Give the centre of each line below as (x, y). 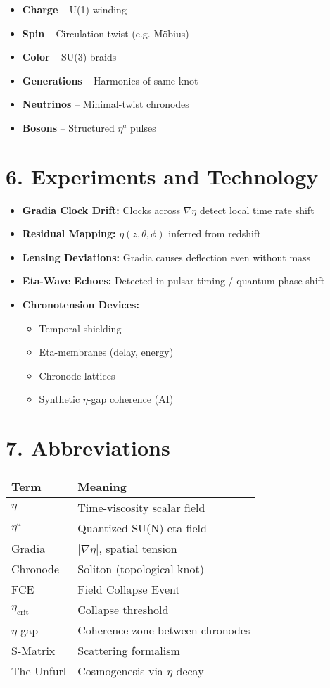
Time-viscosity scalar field (141, 508)
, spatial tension (138, 549)
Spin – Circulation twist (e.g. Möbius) (106, 33)
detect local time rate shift (257, 209)
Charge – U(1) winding (74, 9)
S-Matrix (33, 651)
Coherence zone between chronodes (164, 630)
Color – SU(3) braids (69, 57)
